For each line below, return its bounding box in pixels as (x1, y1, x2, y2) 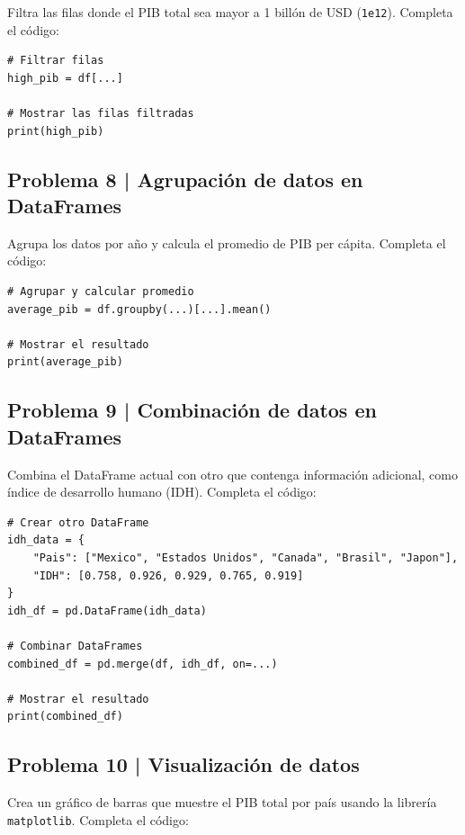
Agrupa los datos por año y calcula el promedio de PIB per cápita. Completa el (7, 233, 446, 252)
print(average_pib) (7, 355, 123, 369)
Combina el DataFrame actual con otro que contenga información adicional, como (7, 464, 459, 483)
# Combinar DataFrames (7, 639, 143, 652)
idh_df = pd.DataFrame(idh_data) (7, 604, 207, 617)
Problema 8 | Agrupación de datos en (7, 165, 363, 193)
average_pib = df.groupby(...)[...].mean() (7, 302, 272, 316)
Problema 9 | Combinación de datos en (7, 396, 377, 424)
